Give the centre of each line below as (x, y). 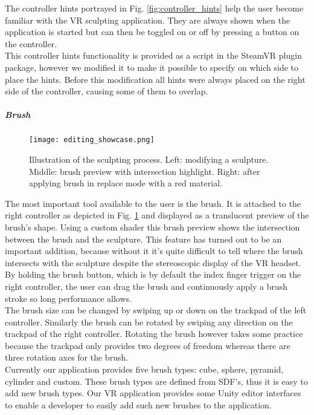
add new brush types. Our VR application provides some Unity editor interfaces (153, 393)
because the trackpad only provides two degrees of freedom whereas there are (148, 345)
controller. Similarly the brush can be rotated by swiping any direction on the (149, 322)
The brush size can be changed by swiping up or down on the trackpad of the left (156, 310)
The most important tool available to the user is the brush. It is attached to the (153, 203)
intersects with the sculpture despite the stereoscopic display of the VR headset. (153, 262)
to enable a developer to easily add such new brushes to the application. (138, 404)
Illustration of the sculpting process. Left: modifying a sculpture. (149, 159)
